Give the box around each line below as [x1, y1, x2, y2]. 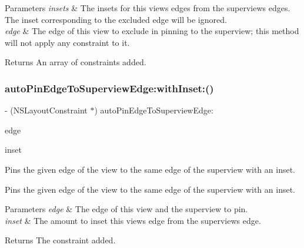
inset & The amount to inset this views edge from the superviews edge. [5, 214, 261, 226]
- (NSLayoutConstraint [5, 104, 88, 116]
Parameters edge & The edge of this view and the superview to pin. [5, 203, 248, 215]
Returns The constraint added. [5, 234, 116, 246]
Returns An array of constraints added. [5, 56, 146, 68]
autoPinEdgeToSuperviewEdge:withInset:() [5, 81, 214, 95]
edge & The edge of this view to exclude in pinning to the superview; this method [5, 25, 299, 37]
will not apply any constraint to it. [5, 36, 130, 48]
